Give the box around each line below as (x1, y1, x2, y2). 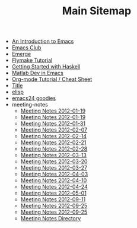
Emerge (11, 51, 31, 58)
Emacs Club (11, 44, 42, 51)
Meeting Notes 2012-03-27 (20, 164, 88, 171)
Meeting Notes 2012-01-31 (20, 120, 86, 127)
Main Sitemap (62, 4, 132, 18)
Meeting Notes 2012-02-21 (20, 139, 87, 146)
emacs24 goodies (11, 95, 56, 102)
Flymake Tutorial (11, 57, 53, 64)
